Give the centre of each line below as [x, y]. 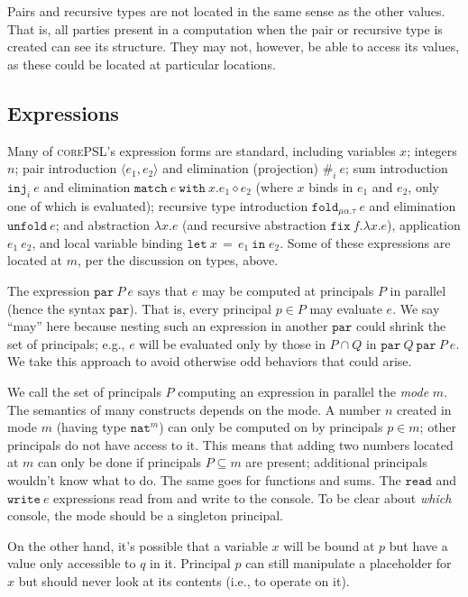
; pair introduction [66, 168]
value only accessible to [72, 563]
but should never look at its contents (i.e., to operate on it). [184, 580]
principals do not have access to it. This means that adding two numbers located [230, 444]
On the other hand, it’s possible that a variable [138, 545]
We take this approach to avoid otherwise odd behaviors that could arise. [210, 361]
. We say [416, 308]
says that [163, 290]
